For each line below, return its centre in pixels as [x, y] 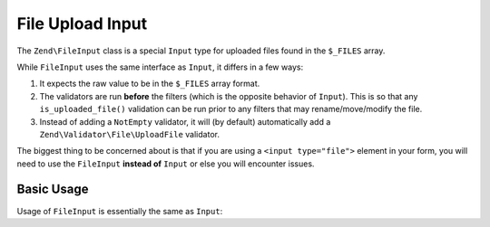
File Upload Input [82, 24]
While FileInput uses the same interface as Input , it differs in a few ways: [160, 67]
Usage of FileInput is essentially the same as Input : [120, 211]
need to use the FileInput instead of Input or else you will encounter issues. [166, 164]
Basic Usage [53, 189]
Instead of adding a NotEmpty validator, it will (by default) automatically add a [185, 121]
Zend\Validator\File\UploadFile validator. [129, 134]
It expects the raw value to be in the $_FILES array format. [150, 84]
